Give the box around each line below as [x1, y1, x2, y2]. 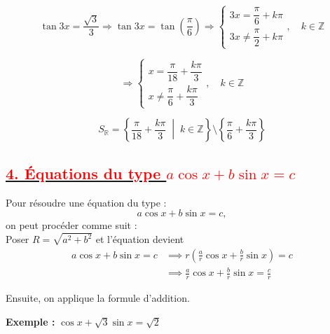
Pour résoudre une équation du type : [6, 195, 167, 209]
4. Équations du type [6, 162, 161, 183]
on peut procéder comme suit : [6, 218, 137, 232]
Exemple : [6, 314, 55, 328]
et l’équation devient [95, 232, 184, 246]
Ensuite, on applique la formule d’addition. [6, 291, 190, 305]
